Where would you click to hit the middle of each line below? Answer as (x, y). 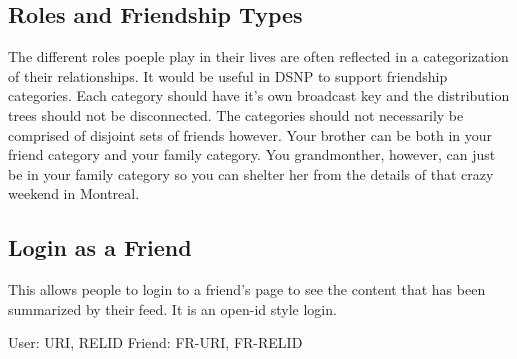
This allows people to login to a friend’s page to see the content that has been (247, 289)
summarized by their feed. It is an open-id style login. (172, 308)
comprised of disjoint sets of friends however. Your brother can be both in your (250, 134)
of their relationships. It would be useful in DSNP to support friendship (228, 75)
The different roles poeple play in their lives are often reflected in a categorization (258, 56)
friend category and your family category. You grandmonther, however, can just (252, 154)
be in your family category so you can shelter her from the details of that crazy (251, 173)
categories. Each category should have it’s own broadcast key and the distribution (259, 95)
